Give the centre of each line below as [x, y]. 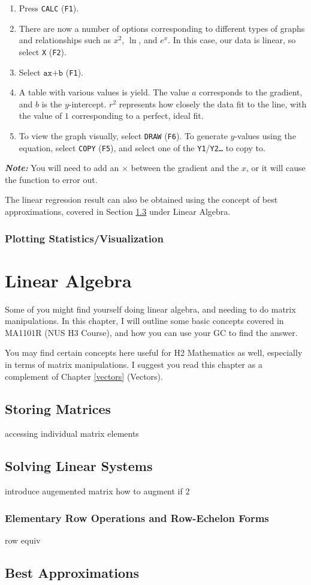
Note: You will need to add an [62, 168]
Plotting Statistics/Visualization [84, 238]
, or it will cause [276, 168]
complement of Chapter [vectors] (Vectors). [84, 376]
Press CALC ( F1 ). [49, 8]
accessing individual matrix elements [72, 433]
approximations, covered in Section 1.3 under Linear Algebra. [118, 211]
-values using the [265, 135]
